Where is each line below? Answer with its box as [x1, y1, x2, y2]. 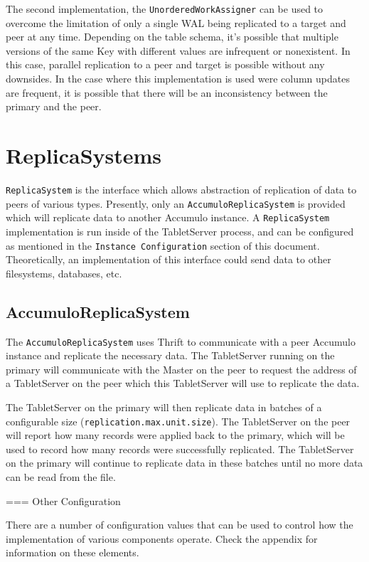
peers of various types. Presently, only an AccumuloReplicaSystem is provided [6, 196, 346, 211]
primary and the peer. [6, 99, 102, 114]
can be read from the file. [6, 470, 116, 484]
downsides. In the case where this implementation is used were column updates [6, 71, 350, 86]
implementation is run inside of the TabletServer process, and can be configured [6, 223, 354, 238]
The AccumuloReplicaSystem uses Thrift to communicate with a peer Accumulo [6, 334, 355, 349]
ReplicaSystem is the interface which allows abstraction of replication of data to [6, 181, 357, 196]
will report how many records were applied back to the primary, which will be [6, 428, 345, 442]
